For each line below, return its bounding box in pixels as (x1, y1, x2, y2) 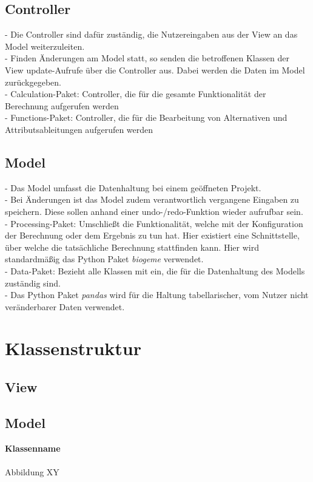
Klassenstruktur (5, 336, 141, 361)
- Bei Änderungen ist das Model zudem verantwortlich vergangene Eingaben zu (5, 193, 299, 206)
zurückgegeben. (5, 75, 61, 88)
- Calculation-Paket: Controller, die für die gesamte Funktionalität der (5, 87, 266, 100)
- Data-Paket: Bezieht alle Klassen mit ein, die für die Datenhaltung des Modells (5, 264, 305, 277)
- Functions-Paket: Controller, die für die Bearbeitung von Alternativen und (5, 111, 288, 124)
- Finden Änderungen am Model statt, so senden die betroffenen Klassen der (5, 52, 289, 64)
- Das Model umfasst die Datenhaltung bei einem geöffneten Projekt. (5, 181, 261, 194)
